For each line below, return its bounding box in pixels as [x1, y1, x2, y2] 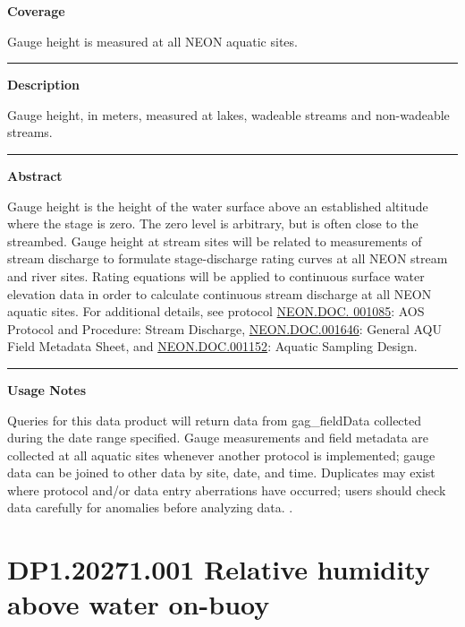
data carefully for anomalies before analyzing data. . [7, 498, 293, 517]
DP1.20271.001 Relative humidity [7, 551, 430, 588]
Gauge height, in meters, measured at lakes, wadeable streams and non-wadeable [7, 105, 450, 124]
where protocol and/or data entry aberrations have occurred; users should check [7, 480, 446, 499]
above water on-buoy [7, 586, 270, 623]
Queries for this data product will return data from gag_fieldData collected [7, 410, 422, 429]
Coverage [7, 2, 65, 20]
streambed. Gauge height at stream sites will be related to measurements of [7, 231, 422, 250]
